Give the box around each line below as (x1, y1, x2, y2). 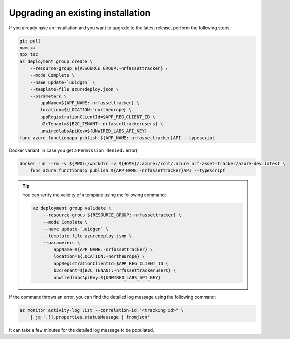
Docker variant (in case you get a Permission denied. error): (9, 147, 139, 153)
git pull (19, 38, 41, 44)
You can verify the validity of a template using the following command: (22, 192, 166, 198)
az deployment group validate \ (33, 205, 111, 211)
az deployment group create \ (19, 58, 93, 64)
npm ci (19, 45, 36, 50)
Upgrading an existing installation (9, 7, 151, 18)
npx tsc (19, 52, 38, 57)
